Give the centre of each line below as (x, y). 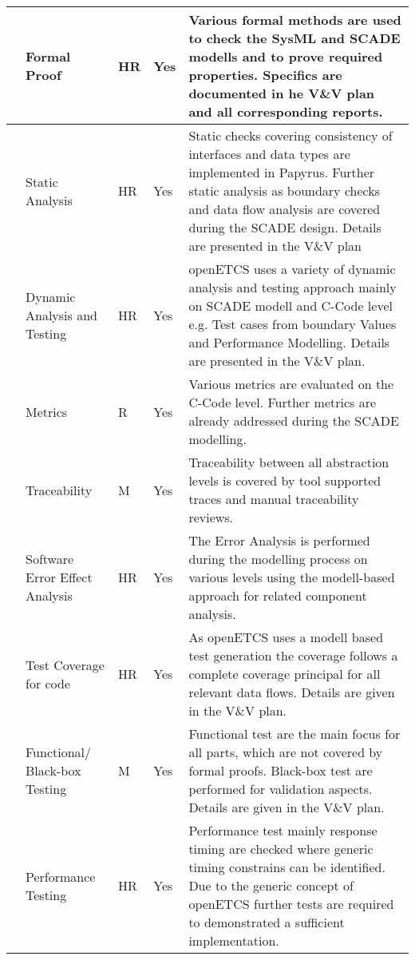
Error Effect (59, 577)
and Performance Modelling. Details (289, 342)
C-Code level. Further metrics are (283, 402)
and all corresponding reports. (286, 111)
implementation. (234, 940)
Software (50, 559)
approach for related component (278, 595)
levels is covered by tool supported (285, 480)
